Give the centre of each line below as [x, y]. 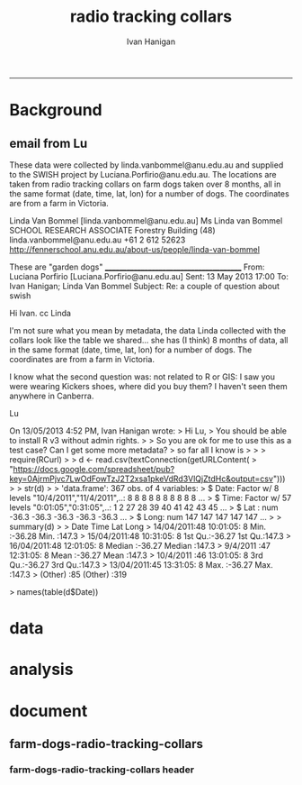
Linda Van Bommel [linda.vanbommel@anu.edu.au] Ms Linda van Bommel [146, 220]
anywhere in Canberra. [52, 396]
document [49, 711]
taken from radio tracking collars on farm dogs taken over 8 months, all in [145, 184]
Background [56, 110]
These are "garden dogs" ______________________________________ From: [137, 267]
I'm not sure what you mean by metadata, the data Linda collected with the [147, 330]
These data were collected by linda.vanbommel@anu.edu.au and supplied [147, 165]
